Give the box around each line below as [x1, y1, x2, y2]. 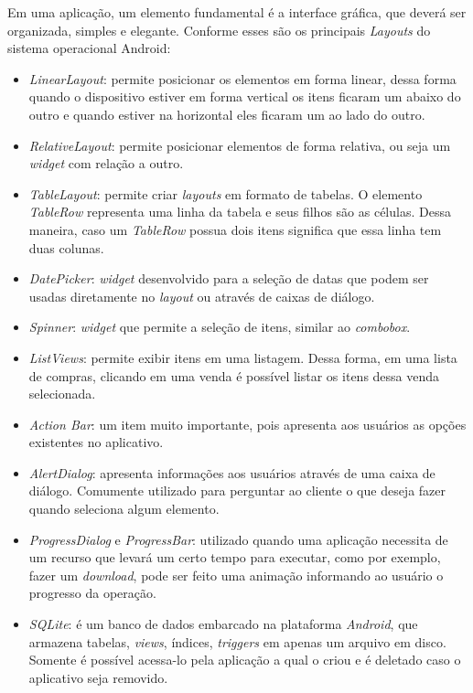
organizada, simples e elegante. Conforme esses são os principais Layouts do [7, 20, 431, 39]
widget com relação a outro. [28, 154, 184, 173]
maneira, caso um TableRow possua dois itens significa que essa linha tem [28, 219, 442, 239]
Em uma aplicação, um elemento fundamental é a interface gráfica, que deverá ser [7, 3, 467, 21]
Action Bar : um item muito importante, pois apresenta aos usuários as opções [28, 414, 467, 433]
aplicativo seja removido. [28, 667, 168, 687]
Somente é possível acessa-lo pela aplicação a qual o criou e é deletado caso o [28, 650, 461, 669]
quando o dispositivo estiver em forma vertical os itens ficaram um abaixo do [28, 87, 461, 106]
